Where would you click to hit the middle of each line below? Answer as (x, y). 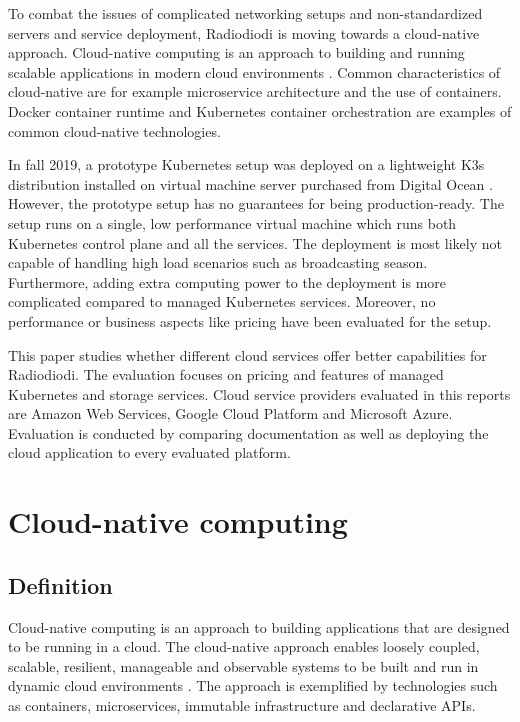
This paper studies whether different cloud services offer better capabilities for (247, 354)
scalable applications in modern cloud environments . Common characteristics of (254, 71)
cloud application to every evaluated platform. (149, 452)
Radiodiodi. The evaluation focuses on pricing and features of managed (226, 374)
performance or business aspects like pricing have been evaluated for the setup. (250, 320)
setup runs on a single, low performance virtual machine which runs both (232, 222)
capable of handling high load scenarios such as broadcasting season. (218, 262)
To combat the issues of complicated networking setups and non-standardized (245, 13)
